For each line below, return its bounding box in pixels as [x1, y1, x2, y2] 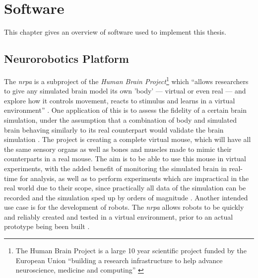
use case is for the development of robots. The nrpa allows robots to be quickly [4, 202, 244, 212]
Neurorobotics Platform [4, 51, 129, 66]
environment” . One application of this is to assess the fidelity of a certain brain [4, 105, 247, 115]
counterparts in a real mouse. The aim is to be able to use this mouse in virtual [4, 153, 246, 164]
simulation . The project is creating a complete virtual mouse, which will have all [4, 134, 251, 144]
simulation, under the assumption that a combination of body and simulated [4, 114, 237, 125]
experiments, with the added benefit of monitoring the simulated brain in [4, 163, 227, 173]
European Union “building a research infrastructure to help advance [15, 255, 223, 265]
